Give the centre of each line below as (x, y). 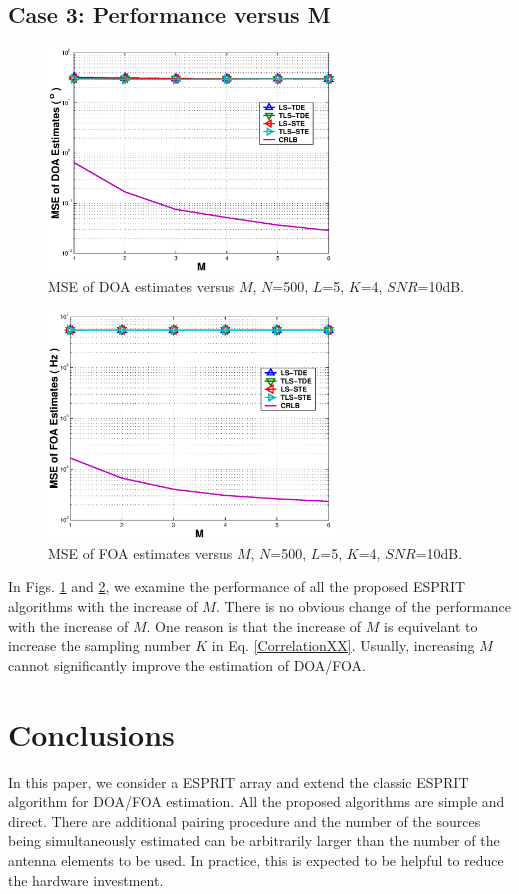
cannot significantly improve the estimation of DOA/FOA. (187, 664)
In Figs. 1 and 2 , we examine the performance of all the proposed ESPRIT (237, 586)
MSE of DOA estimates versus (141, 286)
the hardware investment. (86, 879)
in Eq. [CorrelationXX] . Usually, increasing (343, 645)
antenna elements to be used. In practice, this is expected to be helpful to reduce (256, 859)
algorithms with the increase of (103, 606)
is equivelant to (431, 625)
